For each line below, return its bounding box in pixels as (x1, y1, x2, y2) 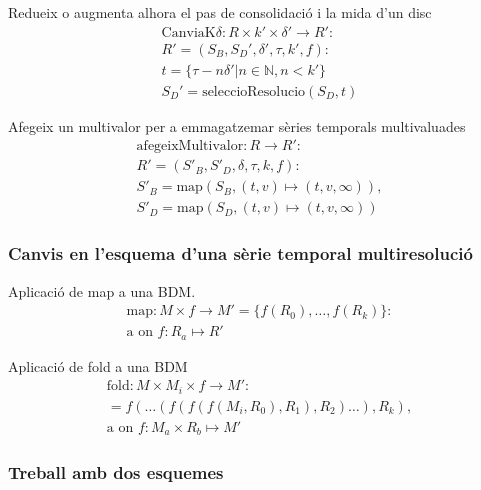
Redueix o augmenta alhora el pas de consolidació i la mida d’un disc (8, 2, 432, 22)
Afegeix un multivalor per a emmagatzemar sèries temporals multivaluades (8, 115, 466, 136)
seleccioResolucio (202, 84, 306, 99)
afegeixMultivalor (136, 139, 244, 154)
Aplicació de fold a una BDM (8, 355, 188, 376)
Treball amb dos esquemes (8, 460, 224, 485)
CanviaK (161, 25, 216, 40)
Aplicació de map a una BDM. (8, 280, 196, 301)
